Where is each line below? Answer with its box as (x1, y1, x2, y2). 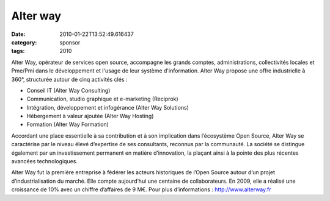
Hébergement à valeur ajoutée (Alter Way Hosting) (26, 113, 154, 120)
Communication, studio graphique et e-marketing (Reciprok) (26, 95, 178, 103)
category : (11, 38, 37, 46)
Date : (11, 30, 26, 38)
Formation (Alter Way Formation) (26, 121, 109, 128)
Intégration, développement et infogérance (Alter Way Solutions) (26, 104, 189, 111)
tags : (11, 48, 25, 55)
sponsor (59, 38, 81, 46)
